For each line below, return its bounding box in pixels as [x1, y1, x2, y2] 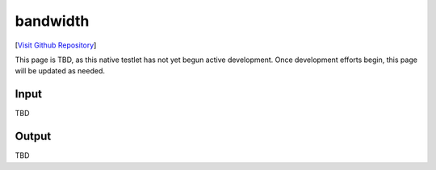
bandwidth [15, 12, 90, 30]
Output [15, 130, 52, 143]
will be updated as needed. [15, 66, 105, 76]
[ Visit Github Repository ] [15, 40, 97, 50]
